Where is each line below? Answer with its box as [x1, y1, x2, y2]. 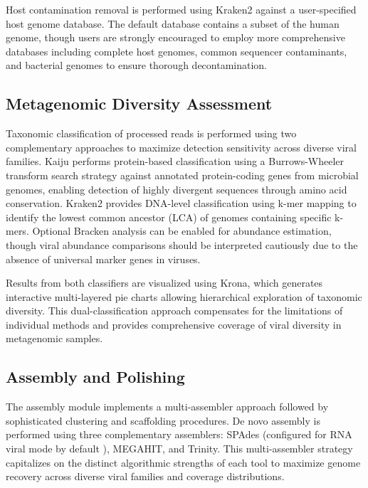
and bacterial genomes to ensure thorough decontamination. [6, 58, 268, 73]
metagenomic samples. [6, 331, 103, 346]
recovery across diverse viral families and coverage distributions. [6, 469, 285, 484]
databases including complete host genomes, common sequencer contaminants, [6, 43, 347, 58]
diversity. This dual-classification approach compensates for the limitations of [6, 303, 343, 318]
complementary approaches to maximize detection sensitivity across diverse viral [6, 139, 357, 154]
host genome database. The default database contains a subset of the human [6, 16, 340, 31]
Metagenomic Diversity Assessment [6, 92, 273, 115]
